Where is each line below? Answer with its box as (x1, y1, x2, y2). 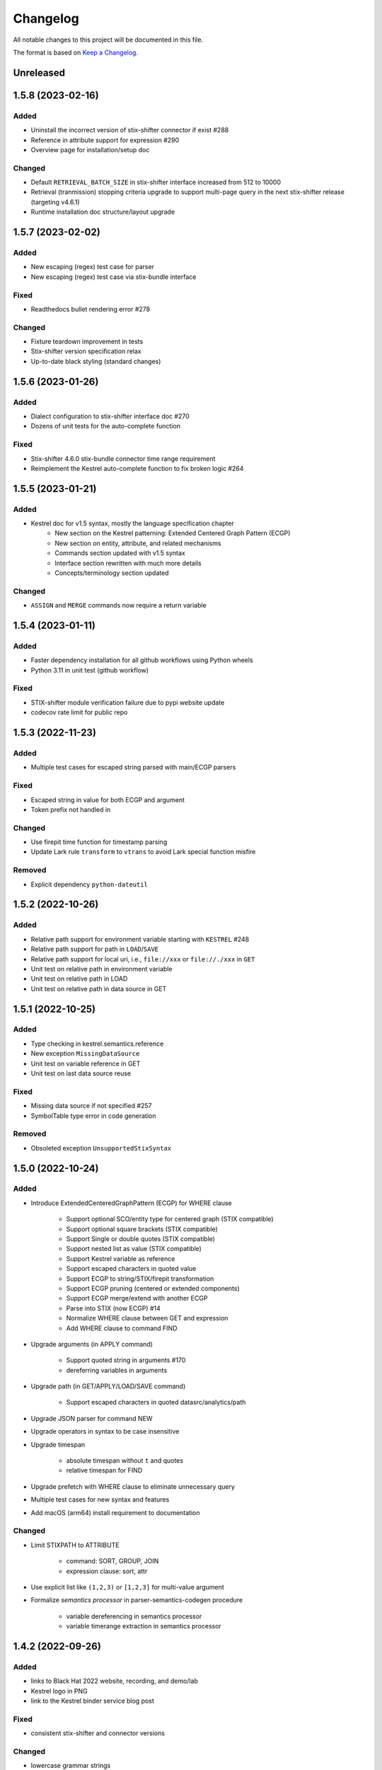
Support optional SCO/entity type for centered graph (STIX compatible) (66, 1215, 274, 1223)
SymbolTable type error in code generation (30, 1112, 156, 1120)
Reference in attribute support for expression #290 (30, 135, 180, 144)
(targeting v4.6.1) (30, 198, 81, 206)
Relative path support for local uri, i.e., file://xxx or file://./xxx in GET (30, 954, 255, 963)
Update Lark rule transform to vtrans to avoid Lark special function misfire (30, 847, 256, 856)
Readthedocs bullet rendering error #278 (30, 304, 151, 313)
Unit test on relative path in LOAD (30, 974, 128, 983)
